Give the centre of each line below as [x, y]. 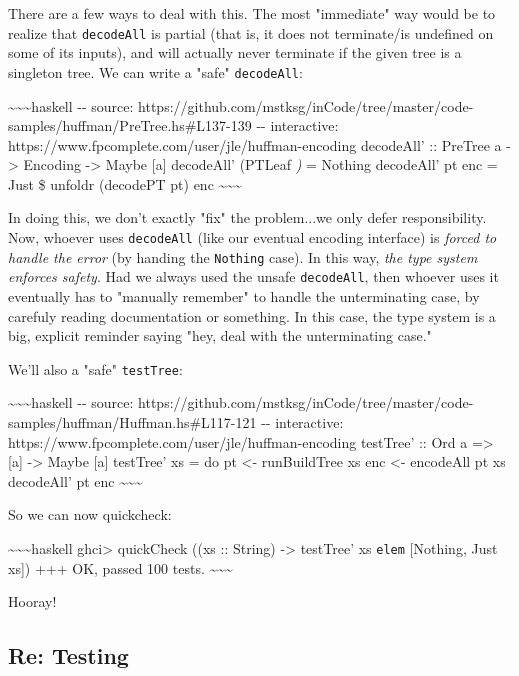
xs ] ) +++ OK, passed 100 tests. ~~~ [120, 567]
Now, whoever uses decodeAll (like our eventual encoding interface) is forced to [252, 237]
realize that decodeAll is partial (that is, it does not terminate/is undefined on [251, 32]
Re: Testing [68, 655]
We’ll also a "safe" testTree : [95, 368]
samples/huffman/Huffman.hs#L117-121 [132, 422]
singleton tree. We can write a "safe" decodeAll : [155, 71]
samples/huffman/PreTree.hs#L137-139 [130, 125]
